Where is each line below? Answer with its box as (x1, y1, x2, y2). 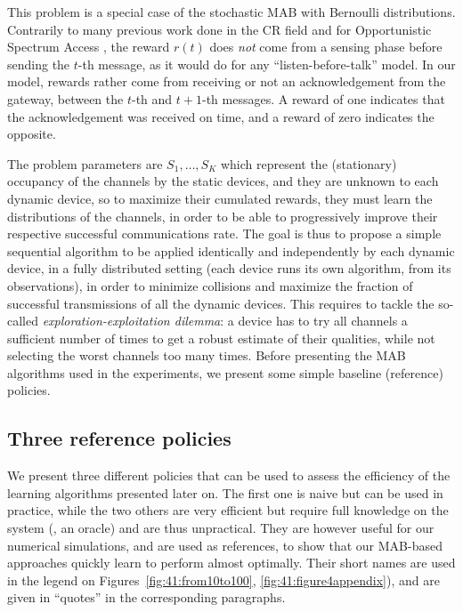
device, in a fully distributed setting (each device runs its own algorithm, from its (7, 259, 451, 278)
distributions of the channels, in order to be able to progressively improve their (7, 206, 438, 225)
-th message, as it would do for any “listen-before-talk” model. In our (77, 54, 456, 73)
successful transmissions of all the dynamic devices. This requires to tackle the (7, 294, 435, 312)
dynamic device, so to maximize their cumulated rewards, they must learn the (7, 189, 433, 207)
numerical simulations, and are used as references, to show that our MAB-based (7, 535, 443, 554)
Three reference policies (7, 424, 231, 452)
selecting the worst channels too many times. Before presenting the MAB (7, 346, 406, 365)
